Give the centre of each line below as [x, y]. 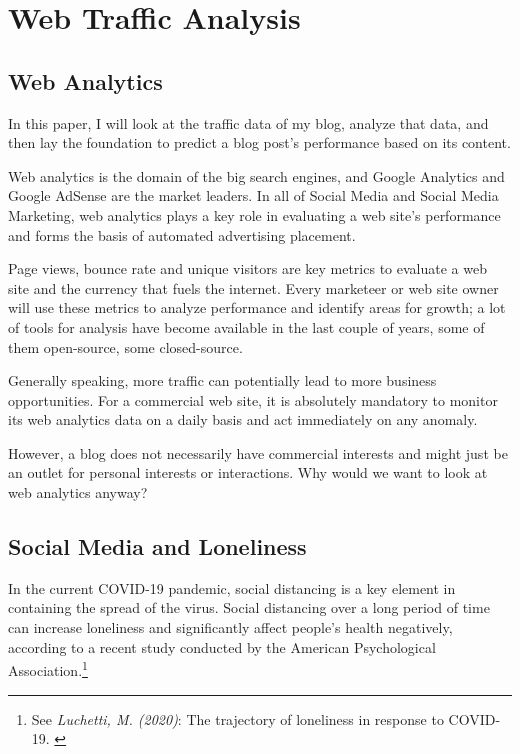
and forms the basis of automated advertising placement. [182, 234]
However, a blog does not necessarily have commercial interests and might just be [258, 452]
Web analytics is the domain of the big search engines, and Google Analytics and [256, 175]
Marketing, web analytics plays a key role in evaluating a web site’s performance [254, 214]
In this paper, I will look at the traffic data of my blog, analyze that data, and [248, 122]
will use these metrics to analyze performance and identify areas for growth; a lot [257, 307]
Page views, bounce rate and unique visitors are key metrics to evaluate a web [247, 268]
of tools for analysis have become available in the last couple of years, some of [246, 326]
